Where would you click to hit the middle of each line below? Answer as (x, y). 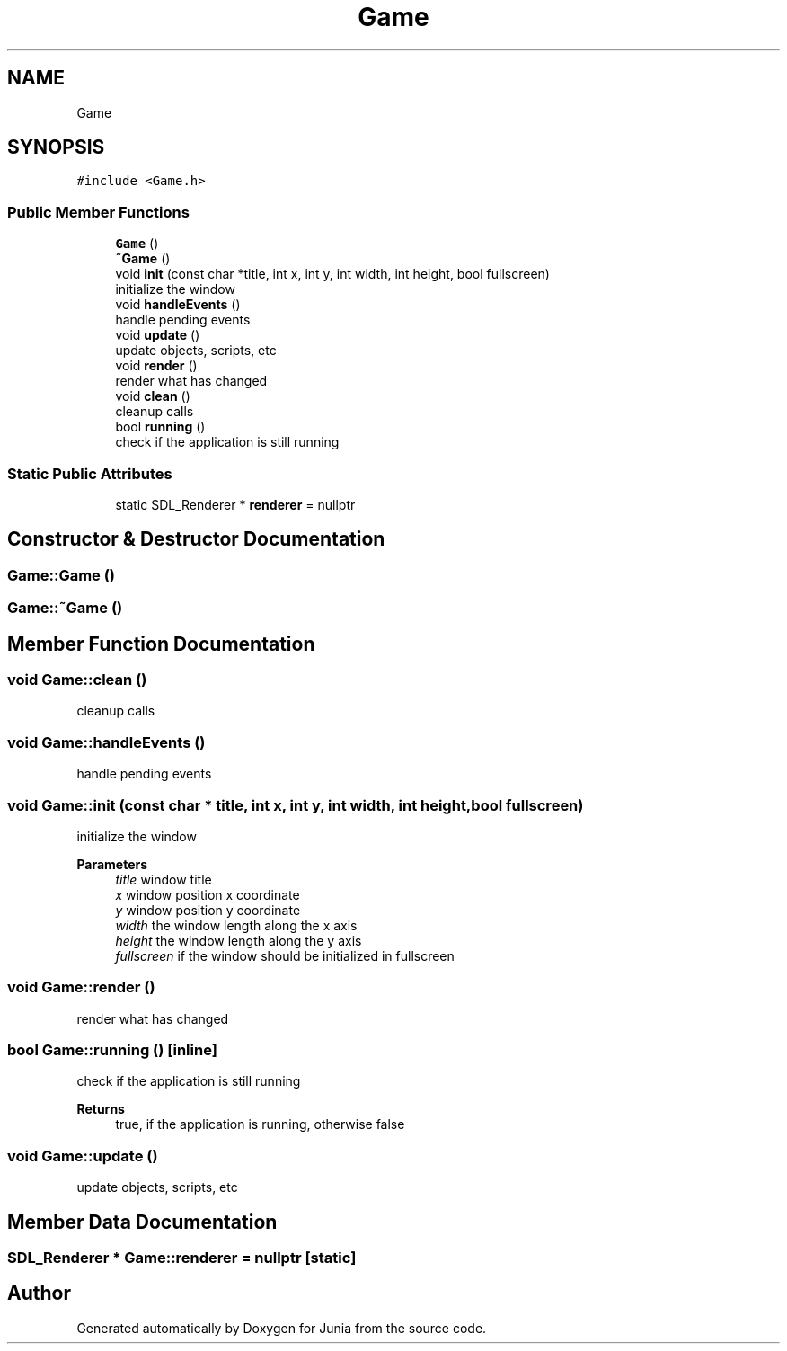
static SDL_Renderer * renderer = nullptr (235, 504)
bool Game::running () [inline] (112, 1050)
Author (39, 1293)
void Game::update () (83, 1155)
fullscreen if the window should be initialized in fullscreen (285, 955)
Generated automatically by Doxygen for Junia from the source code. (282, 1328)
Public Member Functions (98, 212)
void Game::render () (81, 987)
